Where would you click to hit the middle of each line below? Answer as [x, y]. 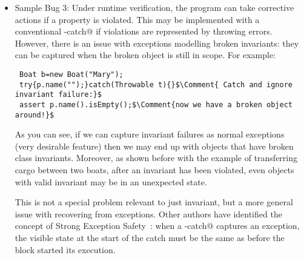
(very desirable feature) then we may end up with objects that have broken [154, 146]
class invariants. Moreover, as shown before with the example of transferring [156, 158]
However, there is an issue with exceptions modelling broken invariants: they [157, 43]
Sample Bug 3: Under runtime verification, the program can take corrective [154, 7]
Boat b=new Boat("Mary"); [71, 74]
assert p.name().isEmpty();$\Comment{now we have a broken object [156, 104]
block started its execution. [65, 249]
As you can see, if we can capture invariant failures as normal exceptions [150, 134]
